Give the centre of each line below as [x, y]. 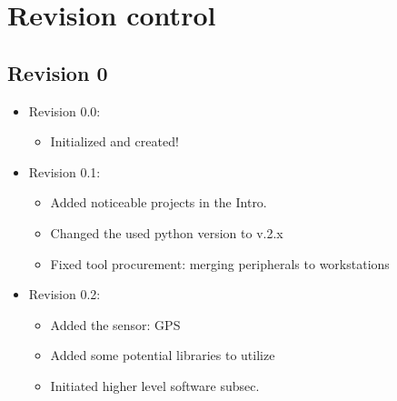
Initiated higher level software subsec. [155, 385]
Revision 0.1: [65, 171]
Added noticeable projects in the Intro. [159, 202]
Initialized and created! [114, 141]
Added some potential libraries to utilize [163, 355]
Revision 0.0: [65, 110]
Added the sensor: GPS [115, 324]
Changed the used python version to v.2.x [167, 232]
